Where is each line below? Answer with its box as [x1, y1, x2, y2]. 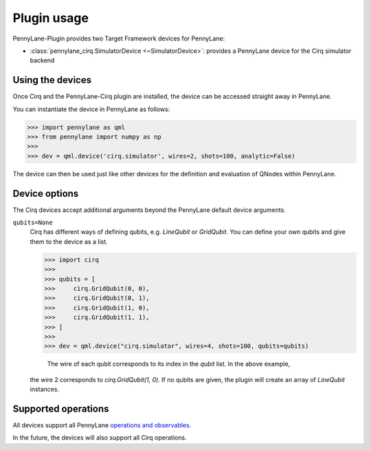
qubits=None [12, 219, 53, 226]
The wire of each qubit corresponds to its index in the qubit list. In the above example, [47, 360, 291, 368]
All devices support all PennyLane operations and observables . [12, 421, 192, 429]
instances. [30, 385, 60, 394]
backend [30, 56, 55, 64]
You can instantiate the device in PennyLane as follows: [12, 105, 170, 113]
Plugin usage [12, 10, 89, 25]
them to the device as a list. [30, 237, 108, 246]
